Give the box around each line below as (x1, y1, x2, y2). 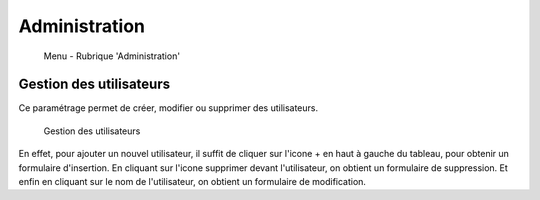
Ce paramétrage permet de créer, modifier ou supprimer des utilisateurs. (18, 102, 319, 114)
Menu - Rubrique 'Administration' (43, 50, 180, 62)
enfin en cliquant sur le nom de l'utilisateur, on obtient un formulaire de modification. (18, 176, 367, 188)
